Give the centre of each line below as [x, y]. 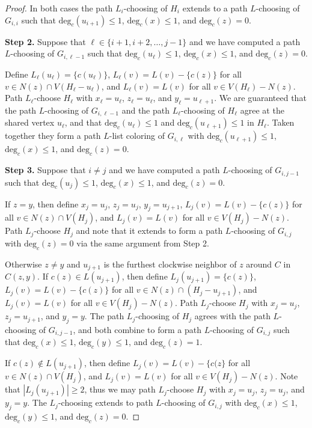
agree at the [262, 110]
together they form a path [53, 136]
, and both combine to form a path [137, 329]
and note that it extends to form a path [149, 231]
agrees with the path [232, 316]
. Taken [280, 122]
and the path [145, 110]
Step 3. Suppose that [45, 170]
